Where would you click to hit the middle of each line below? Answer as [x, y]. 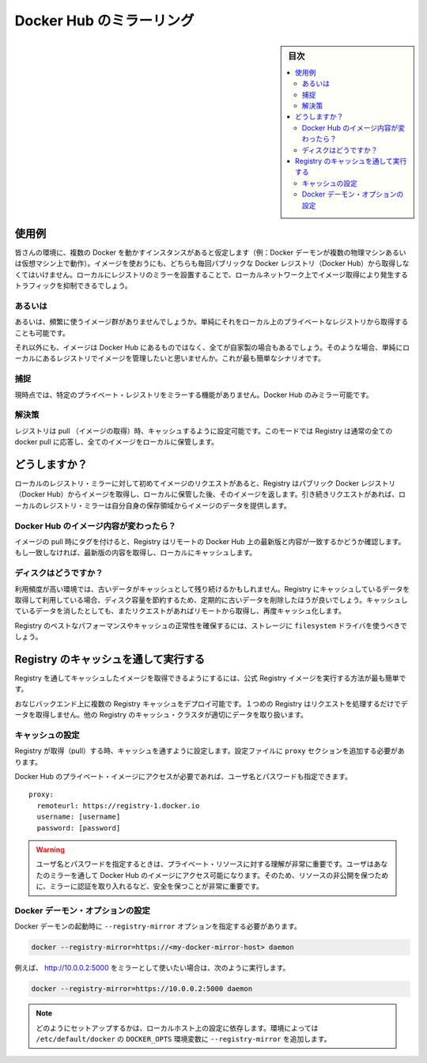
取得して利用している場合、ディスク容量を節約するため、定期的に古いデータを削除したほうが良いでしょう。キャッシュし [211, 600]
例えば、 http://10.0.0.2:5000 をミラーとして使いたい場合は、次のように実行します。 [152, 968]
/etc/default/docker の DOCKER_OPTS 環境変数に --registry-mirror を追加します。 [183, 1039]
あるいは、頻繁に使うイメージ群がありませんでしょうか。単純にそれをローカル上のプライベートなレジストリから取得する [212, 322]
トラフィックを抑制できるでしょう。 [73, 286]
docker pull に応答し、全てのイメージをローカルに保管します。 [117, 442]
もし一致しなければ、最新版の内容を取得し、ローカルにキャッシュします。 [136, 553]
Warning [50, 849]
